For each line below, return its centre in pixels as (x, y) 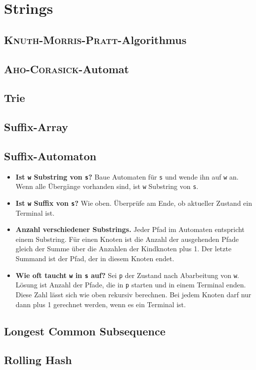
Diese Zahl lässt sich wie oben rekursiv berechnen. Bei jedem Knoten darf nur (133, 294)
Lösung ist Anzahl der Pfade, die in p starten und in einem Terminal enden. (131, 285)
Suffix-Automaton (50, 156)
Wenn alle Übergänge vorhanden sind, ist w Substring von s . (107, 186)
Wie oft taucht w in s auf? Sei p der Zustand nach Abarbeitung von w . (127, 275)
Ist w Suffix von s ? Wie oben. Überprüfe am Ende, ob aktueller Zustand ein (134, 203)
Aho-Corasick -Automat (66, 69)
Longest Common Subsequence (85, 331)
